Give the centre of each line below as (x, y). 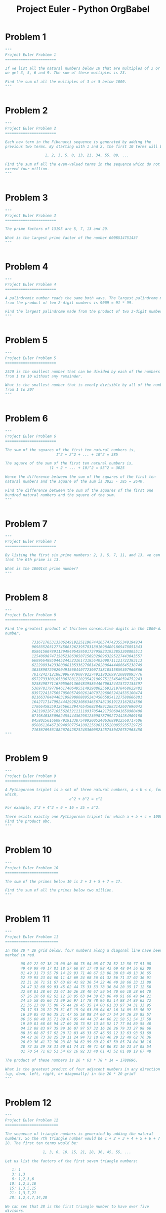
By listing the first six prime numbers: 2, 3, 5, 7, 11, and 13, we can (83, 555)
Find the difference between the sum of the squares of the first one (79, 490)
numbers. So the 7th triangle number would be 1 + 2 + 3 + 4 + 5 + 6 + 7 (83, 1138)
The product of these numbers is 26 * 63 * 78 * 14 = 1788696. (72, 1060)
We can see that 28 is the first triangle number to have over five (77, 1206)
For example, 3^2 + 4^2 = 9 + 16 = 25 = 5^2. (53, 808)
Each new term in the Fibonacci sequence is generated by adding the (78, 142)
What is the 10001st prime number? (42, 568)
